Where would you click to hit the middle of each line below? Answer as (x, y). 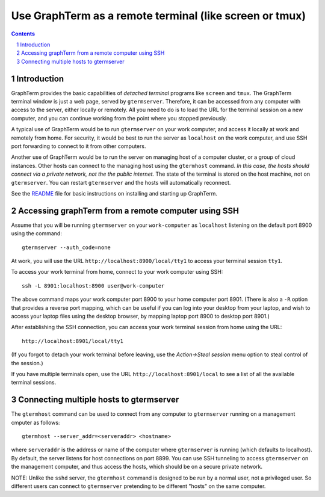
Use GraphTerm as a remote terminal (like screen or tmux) (159, 16)
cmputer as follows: (36, 422)
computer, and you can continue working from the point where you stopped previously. (119, 118)
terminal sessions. (34, 383)
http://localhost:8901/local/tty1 (73, 341)
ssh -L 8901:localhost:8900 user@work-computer (93, 286)
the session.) (27, 363)
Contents (23, 34)
